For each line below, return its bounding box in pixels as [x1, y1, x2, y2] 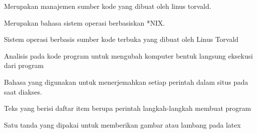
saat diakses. [4, 86, 42, 97]
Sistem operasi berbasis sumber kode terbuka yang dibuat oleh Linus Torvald [4, 34, 239, 44]
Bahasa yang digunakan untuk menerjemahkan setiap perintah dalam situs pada [4, 76, 248, 87]
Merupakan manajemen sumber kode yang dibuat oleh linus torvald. [4, 1, 211, 11]
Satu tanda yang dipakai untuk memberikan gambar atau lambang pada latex [4, 119, 241, 130]
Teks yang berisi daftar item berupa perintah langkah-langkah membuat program [4, 103, 251, 113]
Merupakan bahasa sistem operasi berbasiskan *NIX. [4, 17, 165, 28]
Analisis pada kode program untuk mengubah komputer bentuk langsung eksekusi [4, 50, 253, 61]
